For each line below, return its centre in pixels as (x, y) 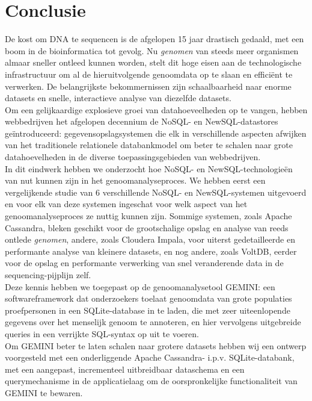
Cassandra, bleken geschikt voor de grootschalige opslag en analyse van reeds (147, 227)
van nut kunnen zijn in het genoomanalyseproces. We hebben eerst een (135, 180)
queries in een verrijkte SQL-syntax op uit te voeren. (102, 333)
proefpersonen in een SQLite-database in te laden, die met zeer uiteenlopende (148, 310)
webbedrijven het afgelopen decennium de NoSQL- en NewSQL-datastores (142, 121)
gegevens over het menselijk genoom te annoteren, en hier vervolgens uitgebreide (153, 322)
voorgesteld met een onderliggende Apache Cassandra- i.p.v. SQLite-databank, (150, 357)
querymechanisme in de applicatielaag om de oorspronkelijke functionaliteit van (151, 381)
